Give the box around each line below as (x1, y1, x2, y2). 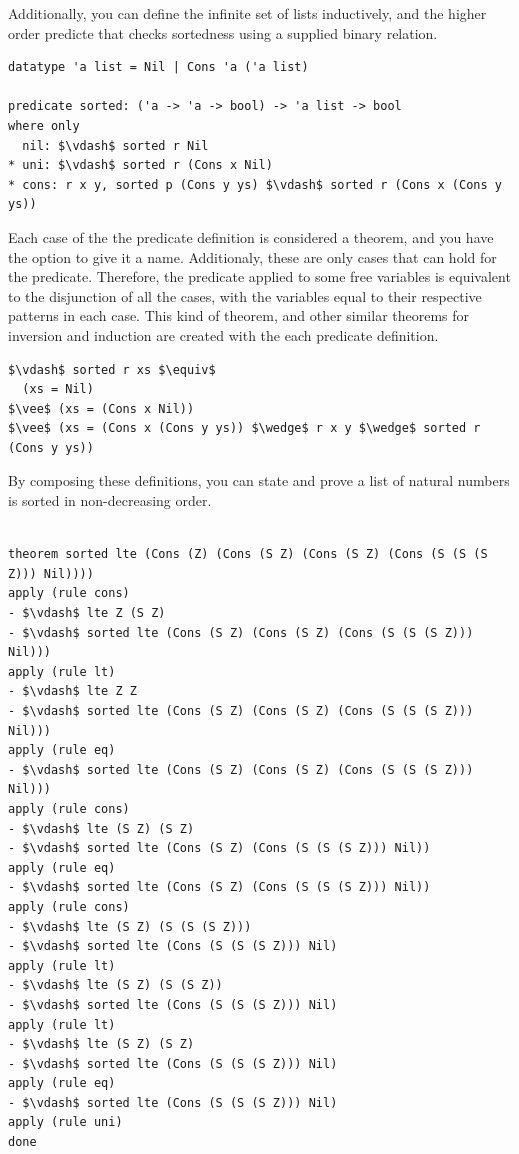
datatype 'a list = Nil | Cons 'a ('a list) (8, 60, 309, 75)
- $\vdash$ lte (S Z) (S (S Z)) (8, 978, 223, 993)
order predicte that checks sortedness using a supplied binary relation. (8, 22, 438, 43)
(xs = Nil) (22, 382, 94, 397)
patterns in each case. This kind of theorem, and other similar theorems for (8, 305, 470, 326)
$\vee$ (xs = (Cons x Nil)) (8, 401, 195, 416)
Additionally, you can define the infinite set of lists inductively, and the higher (8, 3, 487, 23)
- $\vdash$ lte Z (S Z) (8, 606, 166, 621)
